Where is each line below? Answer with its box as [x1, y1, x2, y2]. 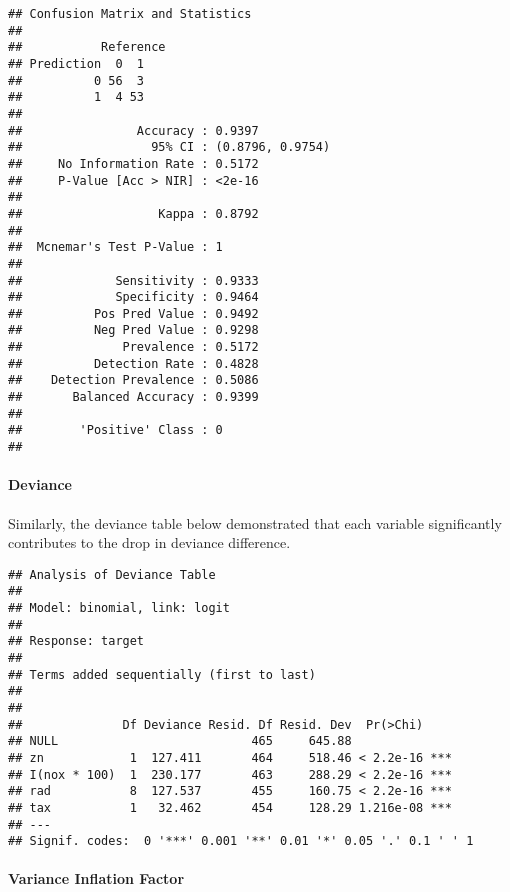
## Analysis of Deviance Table [8, 567, 216, 582]
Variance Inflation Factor [8, 868, 185, 889]
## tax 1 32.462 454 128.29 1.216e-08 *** [8, 800, 452, 815]
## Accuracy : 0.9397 [8, 123, 259, 138]
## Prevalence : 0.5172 [8, 340, 259, 355]
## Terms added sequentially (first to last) [8, 667, 316, 682]
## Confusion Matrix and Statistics [8, 7, 252, 21]
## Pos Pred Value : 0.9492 [8, 306, 259, 321]
